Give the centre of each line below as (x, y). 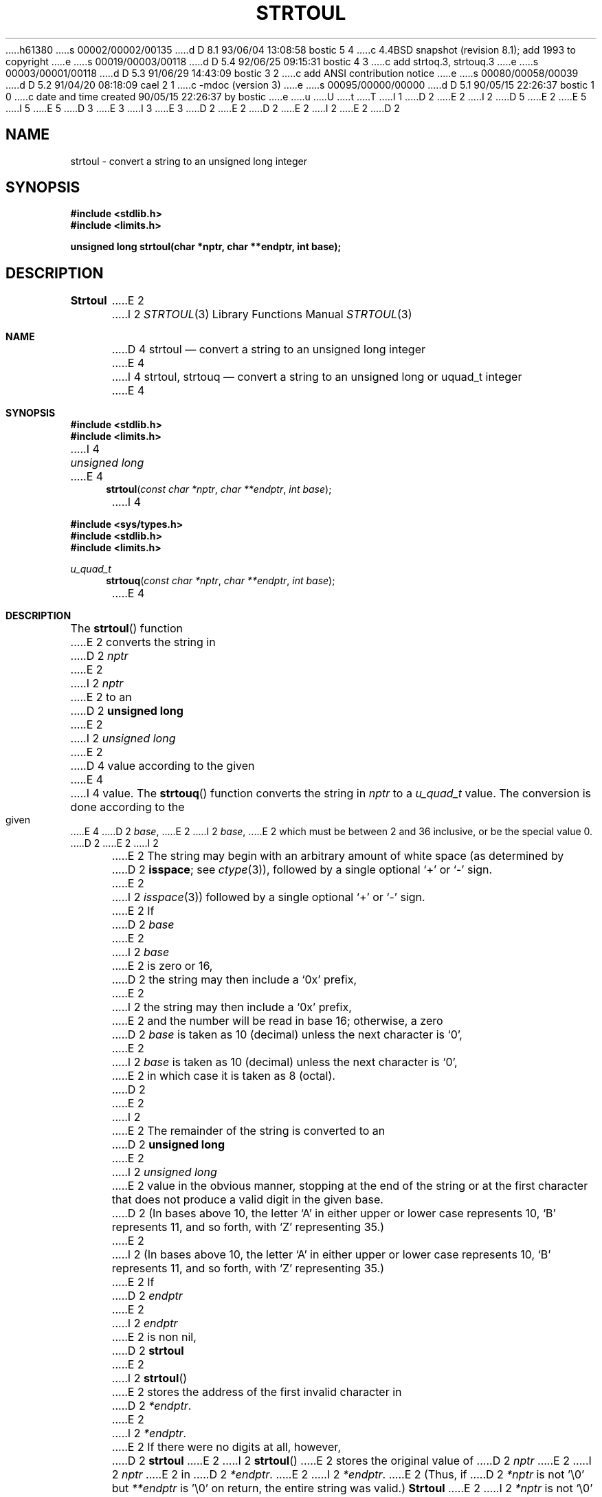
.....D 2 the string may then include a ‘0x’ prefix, (234, 980)
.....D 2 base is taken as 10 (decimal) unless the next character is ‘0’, (287, 1035)
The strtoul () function (126, 629)
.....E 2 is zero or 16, (162, 966)
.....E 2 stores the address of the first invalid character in (257, 1392)
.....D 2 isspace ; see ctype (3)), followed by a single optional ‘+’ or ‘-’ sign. (302, 870)
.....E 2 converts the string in (143, 642)
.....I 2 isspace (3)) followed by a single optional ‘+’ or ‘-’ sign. (268, 897)
